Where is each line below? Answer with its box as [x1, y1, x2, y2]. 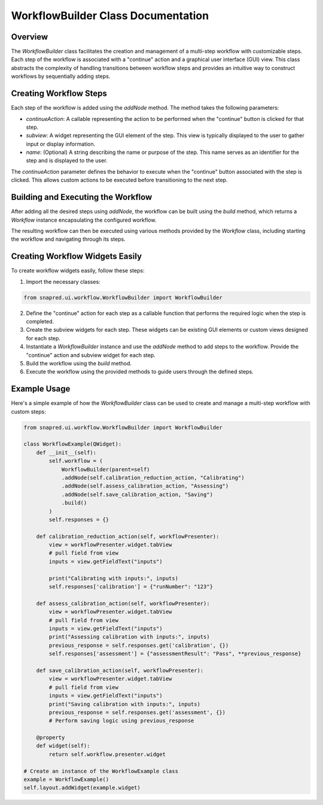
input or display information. [26, 140, 96, 147]
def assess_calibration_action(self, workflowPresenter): [36, 600, 210, 607]
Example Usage [11, 384, 71, 394]
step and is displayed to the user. [26, 157, 108, 164]
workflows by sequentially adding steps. [11, 72, 111, 80]
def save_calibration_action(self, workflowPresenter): [36, 667, 204, 674]
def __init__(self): [36, 449, 97, 456]
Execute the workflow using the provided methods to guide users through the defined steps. [26, 368, 254, 376]
